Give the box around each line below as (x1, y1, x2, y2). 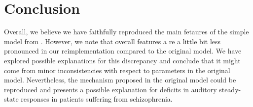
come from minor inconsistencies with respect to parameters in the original (4, 65, 230, 75)
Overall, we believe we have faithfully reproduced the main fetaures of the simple (4, 27, 249, 37)
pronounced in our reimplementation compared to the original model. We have (4, 46, 242, 56)
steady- (219, 84, 241, 94)
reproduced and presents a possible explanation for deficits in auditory (4, 84, 217, 94)
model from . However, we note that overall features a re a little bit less (4, 36, 221, 46)
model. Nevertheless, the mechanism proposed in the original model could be (4, 75, 236, 85)
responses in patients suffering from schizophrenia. (21, 94, 173, 104)
